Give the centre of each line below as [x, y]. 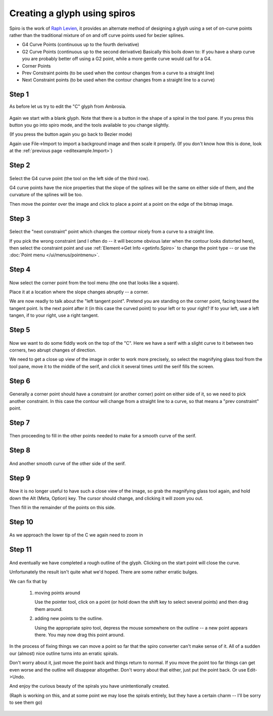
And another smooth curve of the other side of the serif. [67, 463]
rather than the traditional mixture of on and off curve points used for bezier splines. [97, 35]
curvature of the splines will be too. [46, 195]
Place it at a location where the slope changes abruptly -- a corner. [79, 292]
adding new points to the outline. [69, 618]
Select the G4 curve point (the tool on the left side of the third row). [79, 178]
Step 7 [20, 422]
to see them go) [26, 702]
